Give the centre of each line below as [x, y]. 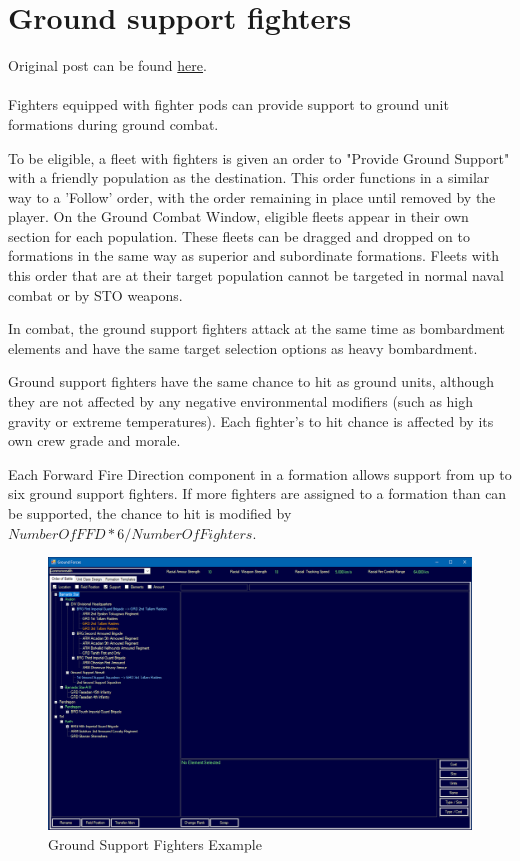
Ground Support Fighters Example [155, 843]
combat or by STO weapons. [95, 294]
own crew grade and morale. [94, 440]
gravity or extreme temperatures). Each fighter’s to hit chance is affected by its [251, 420]
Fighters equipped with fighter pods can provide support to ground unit [228, 104]
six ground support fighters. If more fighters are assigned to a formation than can [257, 493]
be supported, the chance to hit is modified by [150, 513]
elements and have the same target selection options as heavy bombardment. [243, 347]
